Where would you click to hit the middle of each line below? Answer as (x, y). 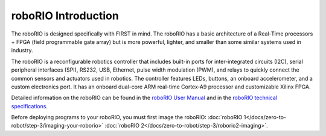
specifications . (30, 106)
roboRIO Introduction (65, 16)
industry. (22, 51)
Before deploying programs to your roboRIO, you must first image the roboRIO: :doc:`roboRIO (127, 117)
